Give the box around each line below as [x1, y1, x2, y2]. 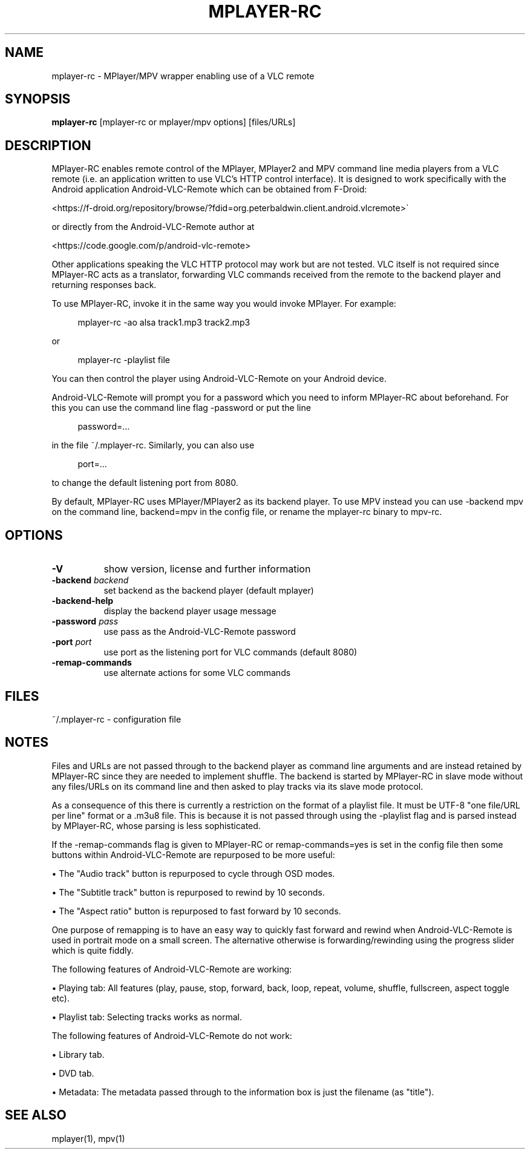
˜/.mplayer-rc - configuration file [51, 713, 182, 724]
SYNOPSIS [5, 91, 71, 107]
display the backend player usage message [103, 606, 276, 617]
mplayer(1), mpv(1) [51, 1133, 125, 1144]
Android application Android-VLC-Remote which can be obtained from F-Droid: [51, 184, 367, 195]
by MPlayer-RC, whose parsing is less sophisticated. [51, 820, 261, 831]
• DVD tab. [51, 1067, 94, 1078]
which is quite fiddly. [51, 945, 134, 956]
